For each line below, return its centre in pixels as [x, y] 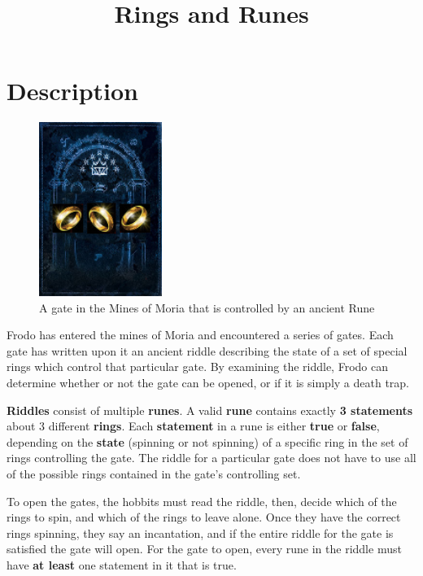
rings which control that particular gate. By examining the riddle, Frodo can [197, 367]
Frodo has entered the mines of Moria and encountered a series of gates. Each [200, 335]
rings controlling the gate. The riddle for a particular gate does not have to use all [211, 458]
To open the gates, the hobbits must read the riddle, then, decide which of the [202, 501]
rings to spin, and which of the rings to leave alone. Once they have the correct [204, 517]
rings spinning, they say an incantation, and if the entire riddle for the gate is [200, 532]
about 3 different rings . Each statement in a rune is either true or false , [193, 426]
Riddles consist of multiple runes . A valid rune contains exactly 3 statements [210, 410]
